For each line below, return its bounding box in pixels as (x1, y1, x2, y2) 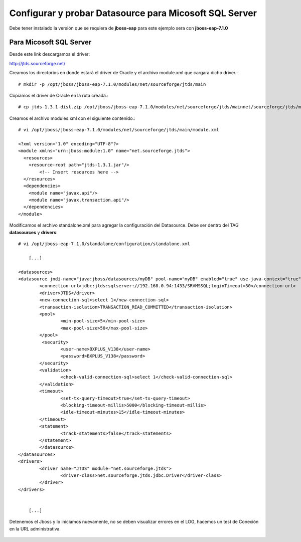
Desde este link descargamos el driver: (9, 51, 90, 57)
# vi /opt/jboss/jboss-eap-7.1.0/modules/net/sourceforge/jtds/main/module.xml (18, 127, 219, 133)
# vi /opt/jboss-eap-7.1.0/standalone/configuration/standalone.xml (18, 241, 190, 247)
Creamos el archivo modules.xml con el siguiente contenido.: (9, 115, 135, 121)
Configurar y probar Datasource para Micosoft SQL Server (9, 8, 257, 19)
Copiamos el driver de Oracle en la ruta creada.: (9, 93, 109, 99)
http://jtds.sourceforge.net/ (9, 60, 66, 66)
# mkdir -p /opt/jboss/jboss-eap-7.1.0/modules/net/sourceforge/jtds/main (18, 81, 206, 87)
